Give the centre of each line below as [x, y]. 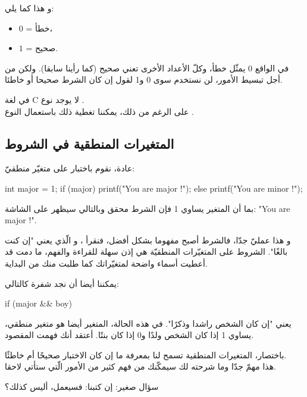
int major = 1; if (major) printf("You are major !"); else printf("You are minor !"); [154, 188]
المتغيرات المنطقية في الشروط [90, 143]
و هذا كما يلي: [29, 8]
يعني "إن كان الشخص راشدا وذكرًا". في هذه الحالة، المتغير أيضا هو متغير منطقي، [148, 323]
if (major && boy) [38, 303]
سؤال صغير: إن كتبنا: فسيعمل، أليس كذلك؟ [82, 387]
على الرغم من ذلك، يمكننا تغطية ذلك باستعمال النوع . [99, 111]
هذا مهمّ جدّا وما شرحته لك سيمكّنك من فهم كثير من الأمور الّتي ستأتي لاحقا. [140, 366]
